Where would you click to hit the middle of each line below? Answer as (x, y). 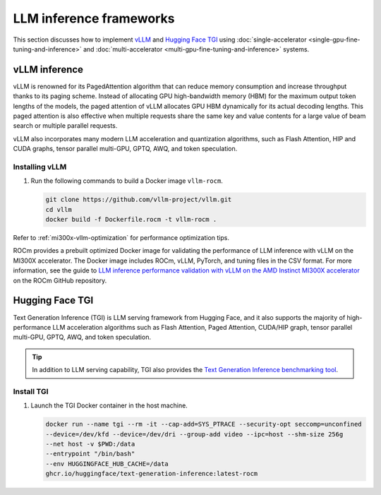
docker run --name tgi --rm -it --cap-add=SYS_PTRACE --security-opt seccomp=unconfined (204, 424)
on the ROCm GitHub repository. (60, 280)
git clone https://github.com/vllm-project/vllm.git (139, 200)
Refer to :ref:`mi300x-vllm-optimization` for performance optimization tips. (121, 238)
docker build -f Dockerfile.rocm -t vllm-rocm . (131, 220)
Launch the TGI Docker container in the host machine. (109, 405)
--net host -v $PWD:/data (90, 444)
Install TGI (31, 391)
